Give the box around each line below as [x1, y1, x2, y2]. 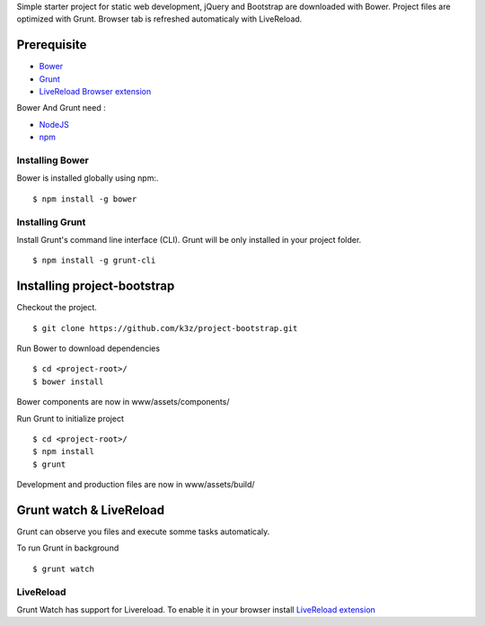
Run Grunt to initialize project [16, 413, 125, 424]
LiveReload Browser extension [39, 86, 152, 97]
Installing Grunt [16, 216, 86, 228]
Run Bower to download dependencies [16, 343, 161, 353]
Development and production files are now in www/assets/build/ [16, 479, 255, 490]
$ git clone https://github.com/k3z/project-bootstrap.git [32, 323, 298, 333]
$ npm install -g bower [32, 193, 137, 204]
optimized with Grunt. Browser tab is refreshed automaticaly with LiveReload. [16, 13, 303, 24]
